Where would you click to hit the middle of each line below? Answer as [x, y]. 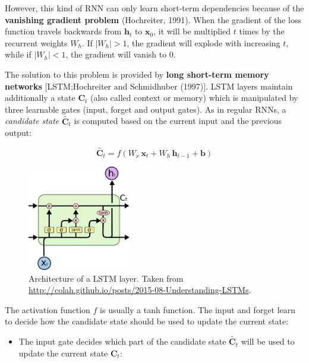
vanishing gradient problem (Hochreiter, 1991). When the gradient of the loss [153, 19]
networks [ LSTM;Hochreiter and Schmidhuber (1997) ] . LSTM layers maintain [149, 86]
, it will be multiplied [192, 31]
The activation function [48, 309]
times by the [262, 31]
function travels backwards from [63, 31]
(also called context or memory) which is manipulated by [194, 98]
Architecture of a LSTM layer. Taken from [106, 278]
